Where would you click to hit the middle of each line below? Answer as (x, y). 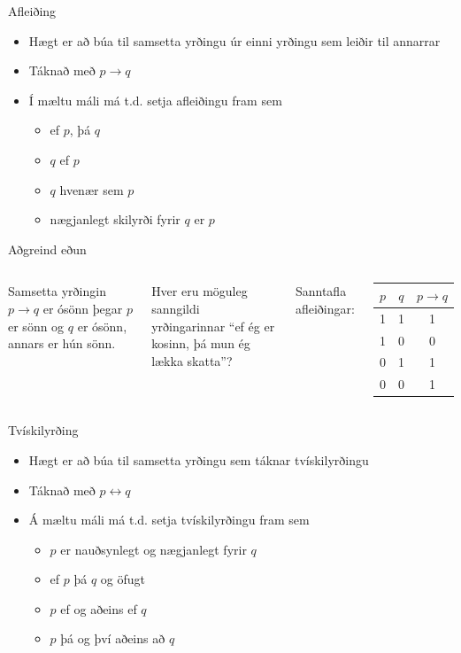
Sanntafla (321, 291)
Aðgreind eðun (47, 249)
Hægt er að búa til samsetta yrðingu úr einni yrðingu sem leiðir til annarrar (234, 40)
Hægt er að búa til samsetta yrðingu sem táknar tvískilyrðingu (199, 459)
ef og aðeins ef (99, 608)
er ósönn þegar (83, 308)
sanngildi (176, 308)
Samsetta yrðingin (57, 291)
